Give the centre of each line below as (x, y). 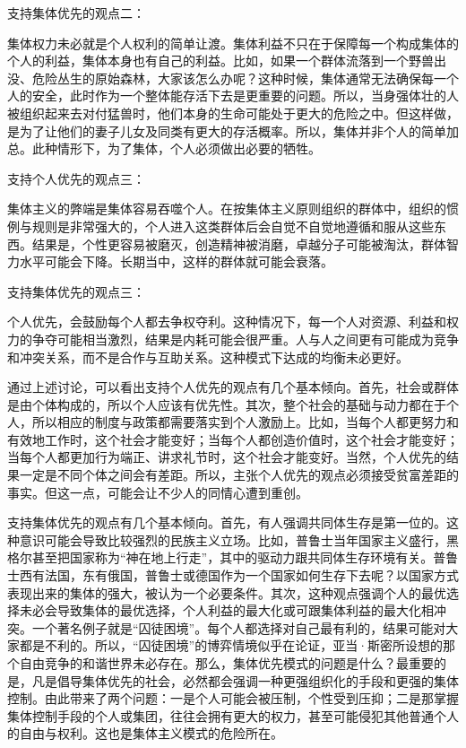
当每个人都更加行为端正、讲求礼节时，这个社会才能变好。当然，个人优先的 (227, 457)
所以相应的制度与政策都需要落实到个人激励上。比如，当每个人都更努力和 (245, 422)
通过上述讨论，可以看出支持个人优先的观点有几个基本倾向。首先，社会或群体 (233, 387)
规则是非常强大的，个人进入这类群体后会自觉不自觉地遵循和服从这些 (233, 226)
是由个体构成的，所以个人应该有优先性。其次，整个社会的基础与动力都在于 (227, 404)
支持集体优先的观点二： (76, 13)
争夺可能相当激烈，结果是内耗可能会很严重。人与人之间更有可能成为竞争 (245, 339)
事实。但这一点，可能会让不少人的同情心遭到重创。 (158, 492)
